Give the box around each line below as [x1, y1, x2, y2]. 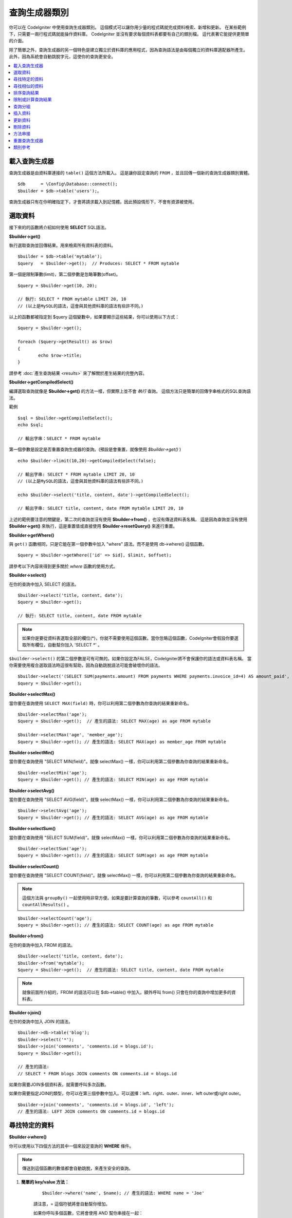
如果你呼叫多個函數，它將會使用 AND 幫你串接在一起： [33, 1210, 144, 1216]
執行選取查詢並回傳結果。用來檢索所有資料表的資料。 [9, 242, 116, 248]
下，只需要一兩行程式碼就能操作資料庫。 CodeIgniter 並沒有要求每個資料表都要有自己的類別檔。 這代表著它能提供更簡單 [9, 31, 250, 37]
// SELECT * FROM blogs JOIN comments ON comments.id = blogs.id [18, 1071, 177, 1076]
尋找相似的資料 [13, 83, 43, 89]
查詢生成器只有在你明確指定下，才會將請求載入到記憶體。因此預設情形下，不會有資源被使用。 [9, 199, 197, 205]
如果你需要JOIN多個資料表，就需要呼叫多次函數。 [9, 1082, 109, 1087]
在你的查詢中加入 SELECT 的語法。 [9, 581, 79, 587]
